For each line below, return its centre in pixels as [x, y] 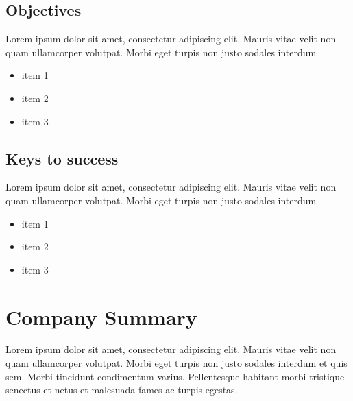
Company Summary [101, 316]
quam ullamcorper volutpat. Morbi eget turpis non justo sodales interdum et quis [176, 363]
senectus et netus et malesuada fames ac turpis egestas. [122, 390]
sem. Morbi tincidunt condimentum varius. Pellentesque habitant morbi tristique [175, 376]
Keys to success [62, 158]
